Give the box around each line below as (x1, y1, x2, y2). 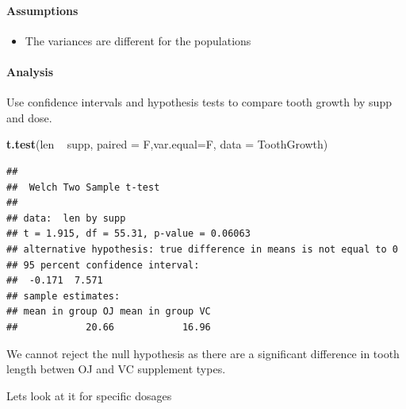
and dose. (6, 109, 52, 125)
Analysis (6, 63, 54, 79)
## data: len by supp (6, 212, 126, 224)
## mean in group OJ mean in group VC (6, 306, 211, 318)
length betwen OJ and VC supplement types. (6, 361, 226, 377)
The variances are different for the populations (25, 32, 251, 48)
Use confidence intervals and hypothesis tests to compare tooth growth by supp (6, 94, 392, 110)
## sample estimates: (6, 290, 121, 302)
